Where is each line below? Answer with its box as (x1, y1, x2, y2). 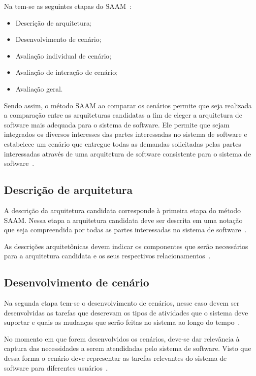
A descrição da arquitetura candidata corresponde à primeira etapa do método (4, 205, 241, 215)
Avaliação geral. (15, 83, 63, 94)
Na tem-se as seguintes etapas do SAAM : (4, 1, 131, 11)
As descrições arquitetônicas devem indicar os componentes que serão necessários (4, 241, 248, 251)
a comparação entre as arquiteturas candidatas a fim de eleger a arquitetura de (4, 110, 242, 120)
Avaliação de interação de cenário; (15, 67, 118, 77)
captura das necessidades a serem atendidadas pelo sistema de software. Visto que (4, 343, 251, 353)
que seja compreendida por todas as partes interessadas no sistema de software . (4, 224, 247, 235)
